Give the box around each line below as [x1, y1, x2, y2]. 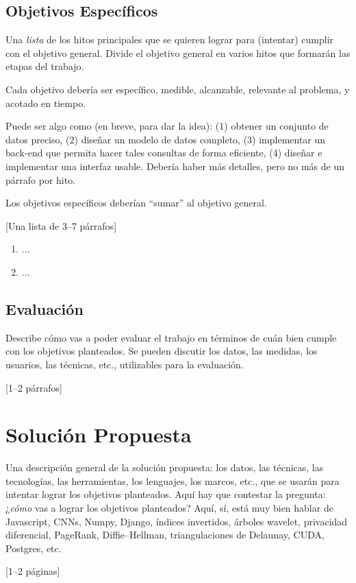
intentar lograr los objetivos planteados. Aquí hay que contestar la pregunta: [5, 487, 326, 501]
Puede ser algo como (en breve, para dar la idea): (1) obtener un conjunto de [5, 119, 329, 133]
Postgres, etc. [5, 540, 62, 555]
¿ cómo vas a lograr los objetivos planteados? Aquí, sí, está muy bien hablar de [5, 501, 333, 514]
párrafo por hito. [5, 172, 76, 187]
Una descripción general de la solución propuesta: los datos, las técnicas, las [5, 460, 324, 475]
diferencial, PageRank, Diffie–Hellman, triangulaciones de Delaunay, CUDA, [5, 527, 325, 542]
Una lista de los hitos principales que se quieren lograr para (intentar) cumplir [5, 32, 334, 47]
